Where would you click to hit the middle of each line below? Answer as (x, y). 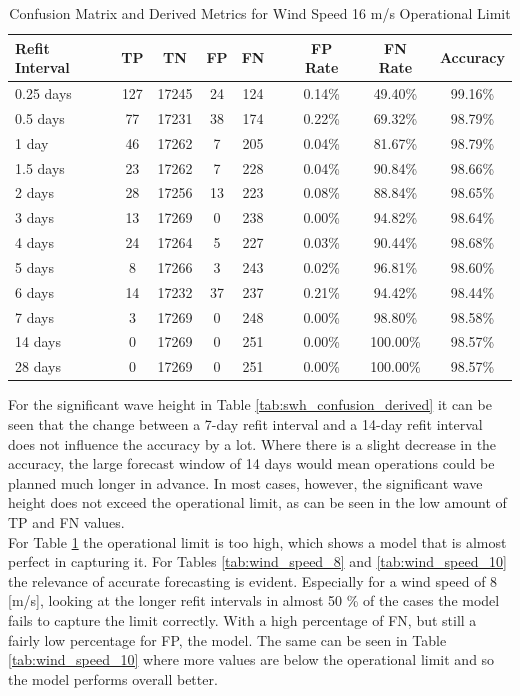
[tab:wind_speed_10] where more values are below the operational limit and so (251, 659)
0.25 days (43, 93)
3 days (34, 217)
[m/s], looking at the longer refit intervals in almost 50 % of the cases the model (254, 600)
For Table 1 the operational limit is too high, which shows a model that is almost (257, 541)
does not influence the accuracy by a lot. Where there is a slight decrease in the (252, 443)
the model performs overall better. (113, 678)
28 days (38, 366)
